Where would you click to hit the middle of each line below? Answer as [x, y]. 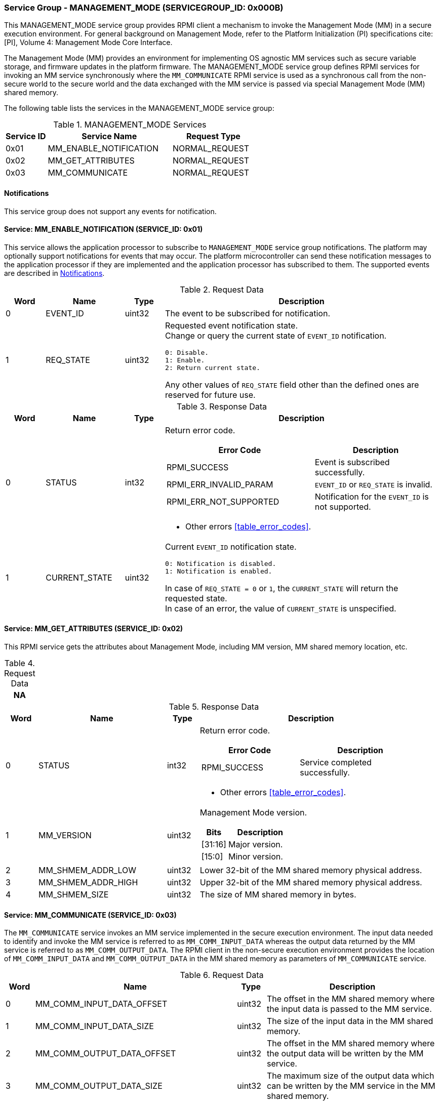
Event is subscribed [352, 462]
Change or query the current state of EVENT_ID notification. [276, 335]
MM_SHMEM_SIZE [73, 895]
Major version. [255, 845]
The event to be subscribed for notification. [248, 313]
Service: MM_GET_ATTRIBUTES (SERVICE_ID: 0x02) [94, 629]
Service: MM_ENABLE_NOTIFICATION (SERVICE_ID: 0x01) [104, 229]
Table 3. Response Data [222, 406]
